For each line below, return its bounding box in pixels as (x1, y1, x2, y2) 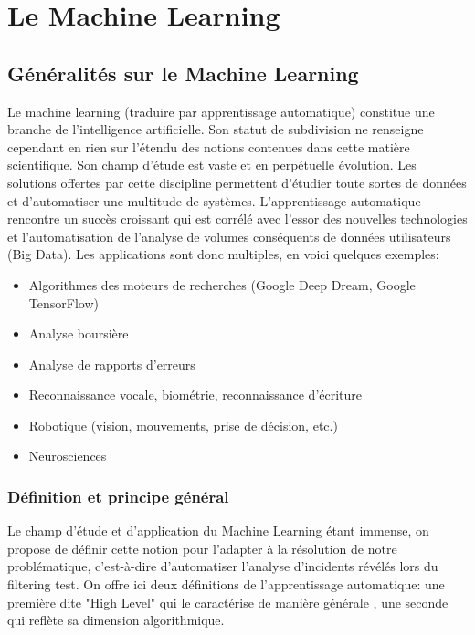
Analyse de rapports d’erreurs (28, 354, 195, 373)
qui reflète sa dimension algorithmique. (7, 610, 225, 630)
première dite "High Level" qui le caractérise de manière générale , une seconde (7, 592, 449, 611)
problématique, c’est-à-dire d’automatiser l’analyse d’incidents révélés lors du (7, 557, 438, 576)
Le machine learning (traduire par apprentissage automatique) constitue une (7, 101, 435, 120)
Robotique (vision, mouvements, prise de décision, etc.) (28, 415, 338, 434)
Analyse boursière (28, 324, 129, 343)
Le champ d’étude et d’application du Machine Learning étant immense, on (7, 521, 429, 540)
